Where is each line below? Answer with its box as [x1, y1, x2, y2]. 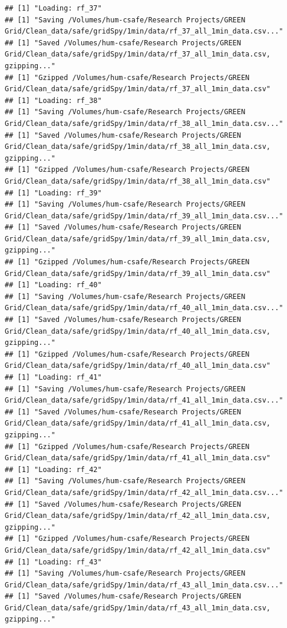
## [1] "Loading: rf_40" [5, 281, 102, 290]
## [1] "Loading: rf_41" [5, 373, 102, 381]
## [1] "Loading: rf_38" [5, 96, 102, 105]
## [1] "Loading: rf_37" [5, 4, 102, 12]
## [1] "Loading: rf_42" [5, 465, 102, 474]
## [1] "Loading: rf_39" [5, 188, 102, 197]
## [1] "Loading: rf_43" [5, 557, 102, 566]
